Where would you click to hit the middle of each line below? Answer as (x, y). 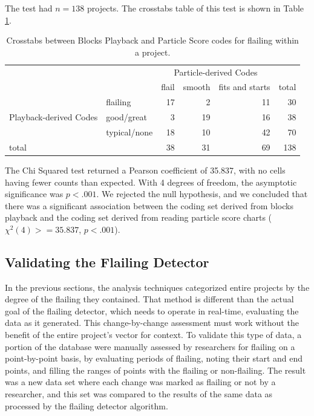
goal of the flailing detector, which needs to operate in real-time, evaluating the (152, 310)
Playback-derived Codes (54, 117)
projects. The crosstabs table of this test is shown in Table (196, 8)
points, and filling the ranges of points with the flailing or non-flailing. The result (155, 370)
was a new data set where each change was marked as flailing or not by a (140, 382)
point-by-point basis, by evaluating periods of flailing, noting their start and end (154, 358)
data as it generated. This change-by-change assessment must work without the (152, 323)
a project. (153, 52)
